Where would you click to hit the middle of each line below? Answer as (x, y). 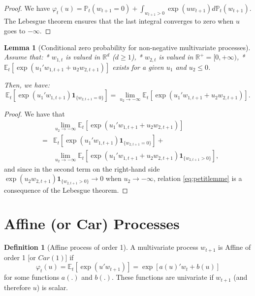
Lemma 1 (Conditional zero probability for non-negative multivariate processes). (127, 47)
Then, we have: (27, 84)
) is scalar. (52, 287)
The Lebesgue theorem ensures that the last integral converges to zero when (119, 21)
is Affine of (235, 247)
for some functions (32, 277)
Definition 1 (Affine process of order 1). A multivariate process (101, 247)
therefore (17, 287)
